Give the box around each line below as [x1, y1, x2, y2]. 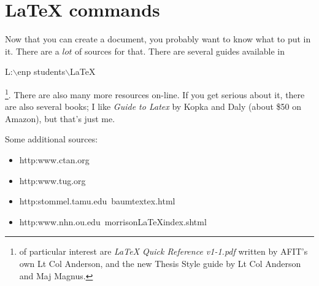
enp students [17, 65, 66, 78]
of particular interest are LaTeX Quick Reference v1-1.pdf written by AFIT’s [19, 245, 308, 258]
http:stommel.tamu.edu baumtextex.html [19, 195, 175, 207]
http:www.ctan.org [19, 153, 90, 166]
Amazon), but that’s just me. [5, 112, 115, 125]
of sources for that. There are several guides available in [75, 44, 285, 57]
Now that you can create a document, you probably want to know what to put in [5, 33, 311, 45]
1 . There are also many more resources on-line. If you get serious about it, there [5, 86, 305, 101]
